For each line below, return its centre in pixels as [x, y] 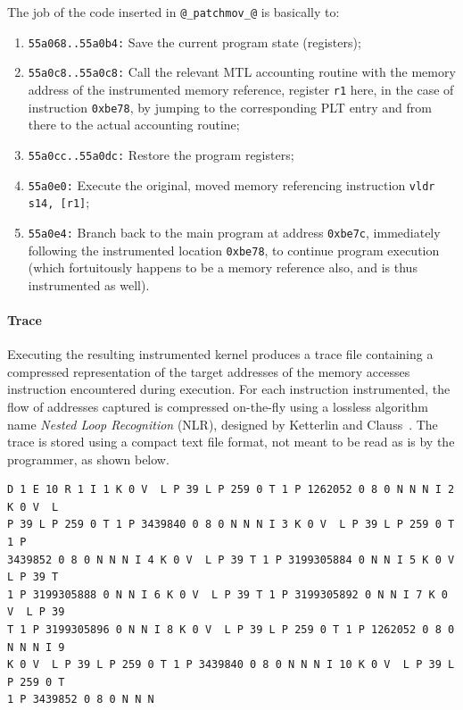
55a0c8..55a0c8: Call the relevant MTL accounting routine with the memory [242, 72]
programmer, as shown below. [88, 459]
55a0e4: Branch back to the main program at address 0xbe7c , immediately [234, 232]
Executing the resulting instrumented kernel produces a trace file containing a [220, 354]
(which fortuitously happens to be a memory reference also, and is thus [223, 267]
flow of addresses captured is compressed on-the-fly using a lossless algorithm [218, 406]
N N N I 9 [36, 647]
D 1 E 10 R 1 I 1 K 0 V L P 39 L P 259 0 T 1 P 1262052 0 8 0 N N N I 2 [231, 490]
